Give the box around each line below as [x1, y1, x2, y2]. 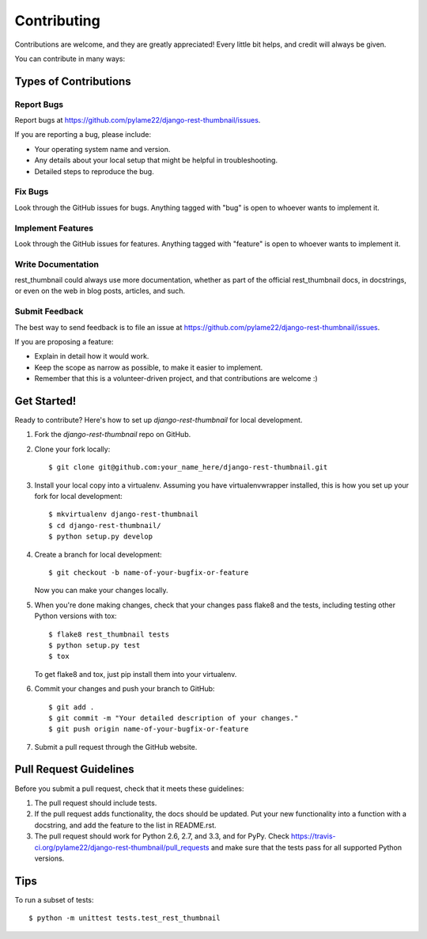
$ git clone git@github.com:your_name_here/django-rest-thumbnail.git [48, 463, 328, 472]
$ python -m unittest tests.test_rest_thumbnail [28, 914, 221, 922]
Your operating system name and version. [34, 144, 171, 154]
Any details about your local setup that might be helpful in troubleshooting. [34, 155, 278, 165]
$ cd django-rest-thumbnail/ [48, 521, 161, 530]
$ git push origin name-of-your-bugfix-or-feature [48, 724, 249, 734]
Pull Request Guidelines [14, 762, 134, 776]
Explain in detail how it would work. [34, 352, 149, 361]
